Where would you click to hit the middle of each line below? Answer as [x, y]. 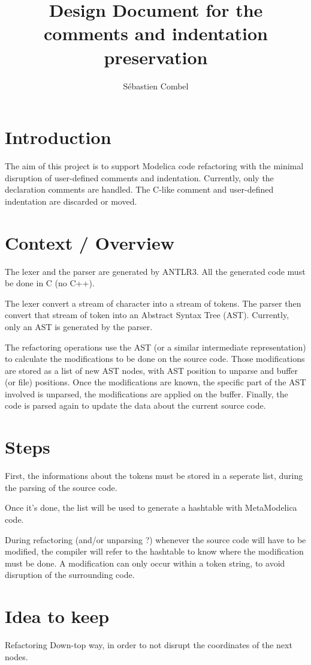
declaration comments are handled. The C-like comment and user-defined [139, 189]
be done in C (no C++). [50, 283]
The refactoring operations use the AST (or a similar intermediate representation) [155, 347]
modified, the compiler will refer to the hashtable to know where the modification [154, 551]
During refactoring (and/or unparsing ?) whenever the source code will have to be [155, 539]
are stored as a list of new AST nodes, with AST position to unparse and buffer [152, 370]
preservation [156, 57]
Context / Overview [90, 242]
